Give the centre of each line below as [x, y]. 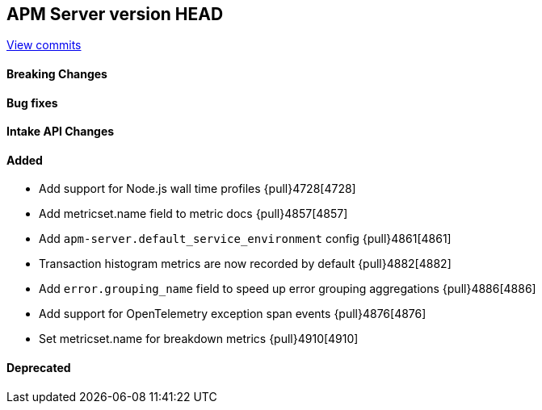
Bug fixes [32, 102]
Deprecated [39, 368]
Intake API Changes [61, 132]
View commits [44, 45]
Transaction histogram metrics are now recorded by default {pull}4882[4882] [245, 264]
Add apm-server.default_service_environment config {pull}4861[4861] [245, 239]
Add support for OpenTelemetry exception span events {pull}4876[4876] [233, 314]
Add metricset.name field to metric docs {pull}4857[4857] [193, 214]
